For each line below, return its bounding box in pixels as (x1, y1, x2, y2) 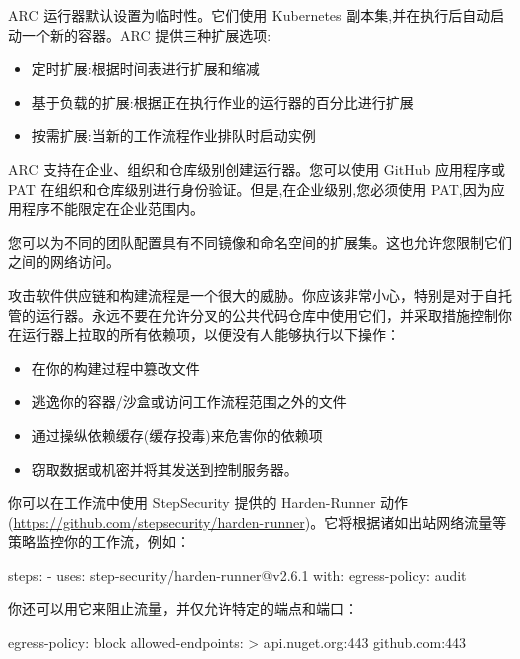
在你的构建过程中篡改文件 (31, 357, 200, 378)
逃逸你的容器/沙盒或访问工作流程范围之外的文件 (31, 391, 347, 412)
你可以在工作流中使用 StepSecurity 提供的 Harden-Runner (8, 492, 376, 513)
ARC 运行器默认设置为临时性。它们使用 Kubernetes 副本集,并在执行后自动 (8, 5, 491, 25)
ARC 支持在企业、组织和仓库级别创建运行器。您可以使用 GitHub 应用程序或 (8, 158, 505, 179)
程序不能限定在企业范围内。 (21, 198, 204, 219)
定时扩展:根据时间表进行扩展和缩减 (31, 58, 260, 79)
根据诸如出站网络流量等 (352, 511, 507, 532)
